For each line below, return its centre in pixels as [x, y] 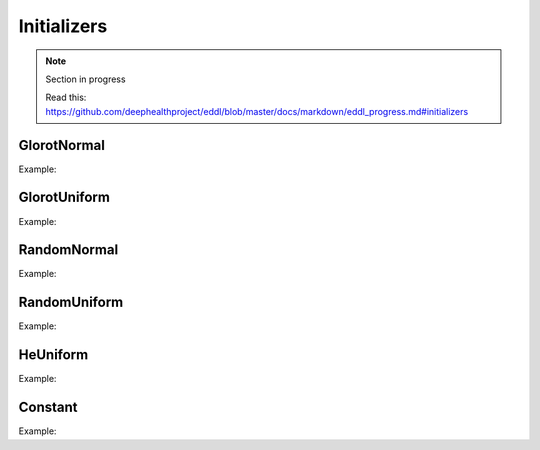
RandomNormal [68, 250]
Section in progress [85, 79]
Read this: [66, 97]
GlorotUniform [64, 197]
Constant [48, 407]
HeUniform [53, 355]
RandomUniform [71, 302]
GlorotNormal [61, 145]
